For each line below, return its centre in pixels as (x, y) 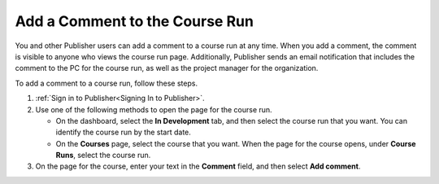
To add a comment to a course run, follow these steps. (106, 83)
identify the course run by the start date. (123, 132)
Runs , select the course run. (103, 156)
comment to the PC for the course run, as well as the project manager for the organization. (167, 68)
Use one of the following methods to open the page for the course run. (154, 109)
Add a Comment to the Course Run (134, 21)
